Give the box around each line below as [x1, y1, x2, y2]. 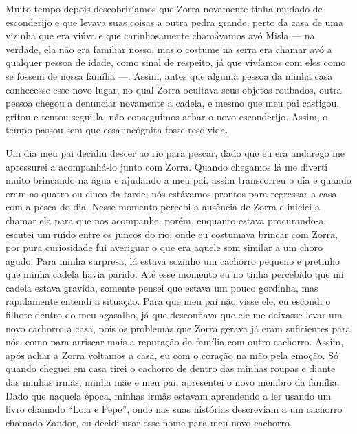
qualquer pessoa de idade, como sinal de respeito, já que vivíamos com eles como [6, 55, 346, 69]
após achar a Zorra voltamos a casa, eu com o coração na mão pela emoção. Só [6, 347, 339, 362]
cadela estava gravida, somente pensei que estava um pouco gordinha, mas [6, 280, 318, 294]
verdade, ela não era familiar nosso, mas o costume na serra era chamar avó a [6, 41, 332, 56]
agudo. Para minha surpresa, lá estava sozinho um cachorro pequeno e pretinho [6, 253, 340, 268]
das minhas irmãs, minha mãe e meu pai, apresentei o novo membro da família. [6, 375, 340, 389]
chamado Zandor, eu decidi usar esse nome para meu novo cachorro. [6, 415, 292, 429]
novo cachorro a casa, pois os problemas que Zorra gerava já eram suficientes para [6, 321, 351, 335]
